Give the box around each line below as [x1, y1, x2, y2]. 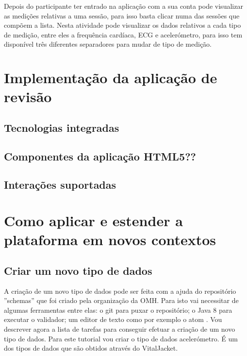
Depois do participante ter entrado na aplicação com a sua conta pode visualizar [4, 1, 243, 11]
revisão [4, 87, 52, 107]
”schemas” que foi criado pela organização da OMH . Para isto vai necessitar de [4, 295, 239, 305]
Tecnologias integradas [4, 120, 119, 135]
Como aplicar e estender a [4, 211, 183, 231]
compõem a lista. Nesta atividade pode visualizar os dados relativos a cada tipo [4, 20, 241, 30]
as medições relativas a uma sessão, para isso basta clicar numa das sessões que [4, 10, 240, 20]
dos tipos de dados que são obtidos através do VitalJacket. [4, 343, 178, 353]
